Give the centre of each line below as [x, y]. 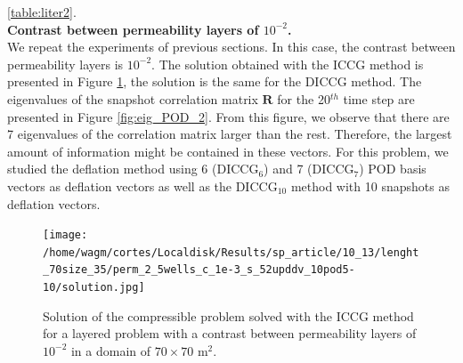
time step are [379, 98]
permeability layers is [65, 64]
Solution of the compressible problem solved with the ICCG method [228, 315]
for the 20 [304, 98]
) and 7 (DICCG [309, 169]
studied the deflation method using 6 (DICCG [133, 169]
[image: [65, 235]
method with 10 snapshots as [370, 186]
